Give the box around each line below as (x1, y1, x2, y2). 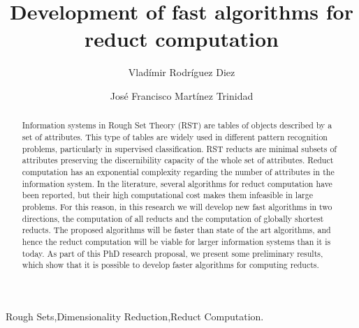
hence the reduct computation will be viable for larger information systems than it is (22, 235, 331, 247)
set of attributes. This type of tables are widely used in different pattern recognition (22, 131, 328, 142)
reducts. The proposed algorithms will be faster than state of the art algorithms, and (22, 224, 331, 236)
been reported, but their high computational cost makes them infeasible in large (22, 189, 313, 201)
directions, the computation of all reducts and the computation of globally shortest (22, 212, 324, 224)
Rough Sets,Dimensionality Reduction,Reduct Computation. (6, 308, 264, 323)
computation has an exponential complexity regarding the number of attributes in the (22, 165, 335, 177)
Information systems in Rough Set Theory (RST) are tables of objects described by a (22, 119, 332, 131)
